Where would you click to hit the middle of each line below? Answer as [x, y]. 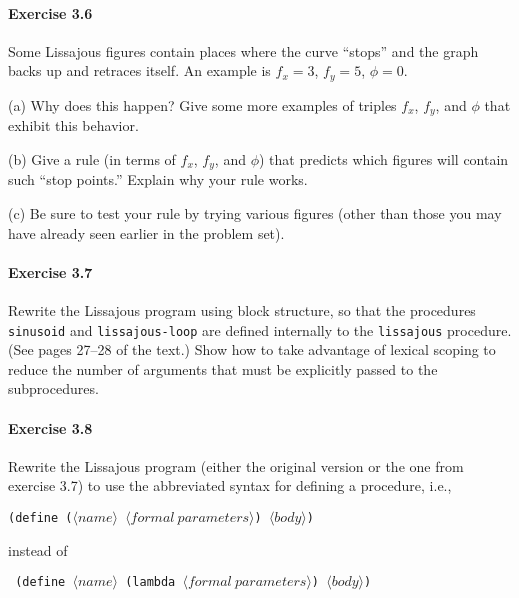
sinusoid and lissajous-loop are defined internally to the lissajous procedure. [260, 329]
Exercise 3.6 [50, 12]
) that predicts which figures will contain [383, 158]
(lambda [150, 582]
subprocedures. [53, 388]
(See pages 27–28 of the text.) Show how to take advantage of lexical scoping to [252, 349]
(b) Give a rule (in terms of [92, 158]
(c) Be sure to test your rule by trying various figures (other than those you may [255, 212]
